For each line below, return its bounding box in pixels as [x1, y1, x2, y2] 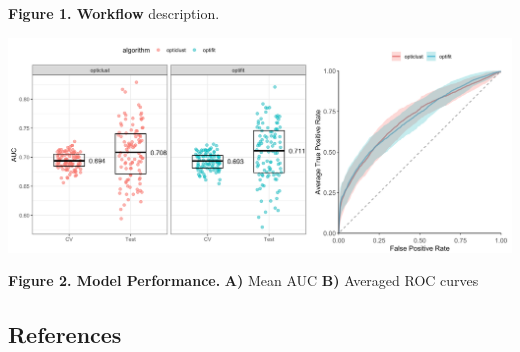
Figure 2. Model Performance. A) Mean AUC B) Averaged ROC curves [8, 270, 479, 291]
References [8, 319, 122, 350]
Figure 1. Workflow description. [8, 3, 220, 23]
